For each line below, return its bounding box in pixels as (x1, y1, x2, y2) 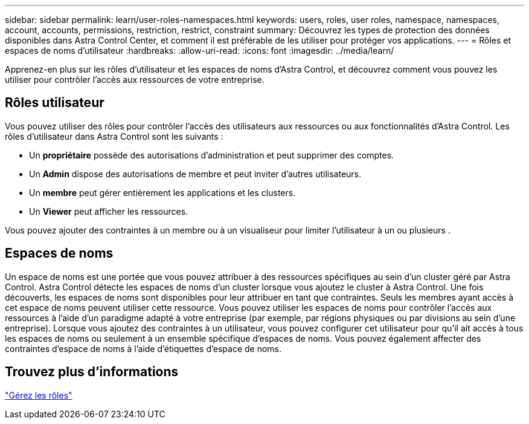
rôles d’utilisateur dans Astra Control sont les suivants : (5, 131, 223, 142)
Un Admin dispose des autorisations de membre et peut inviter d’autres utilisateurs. (29, 168, 362, 179)
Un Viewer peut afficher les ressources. (29, 206, 188, 217)
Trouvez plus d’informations (5, 364, 179, 380)
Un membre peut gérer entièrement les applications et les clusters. (29, 187, 296, 198)
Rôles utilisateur (5, 95, 104, 111)
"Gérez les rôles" (5, 390, 72, 400)
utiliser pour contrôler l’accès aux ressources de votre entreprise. (5, 74, 264, 85)
